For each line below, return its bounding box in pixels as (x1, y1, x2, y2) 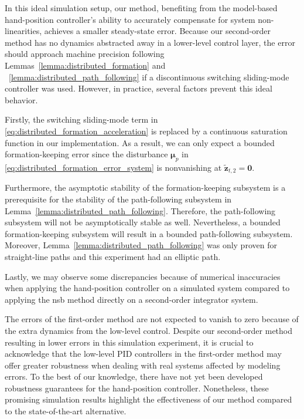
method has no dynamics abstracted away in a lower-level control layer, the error (5, 36, 295, 48)
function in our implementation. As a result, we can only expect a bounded (5, 136, 275, 148)
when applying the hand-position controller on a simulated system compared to (5, 282, 290, 294)
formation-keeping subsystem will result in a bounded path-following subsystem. (5, 227, 293, 239)
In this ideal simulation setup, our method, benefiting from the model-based (5, 2, 278, 13)
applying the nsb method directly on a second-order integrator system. (5, 293, 258, 305)
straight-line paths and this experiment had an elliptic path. (5, 250, 221, 262)
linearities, (5, 25, 42, 37)
